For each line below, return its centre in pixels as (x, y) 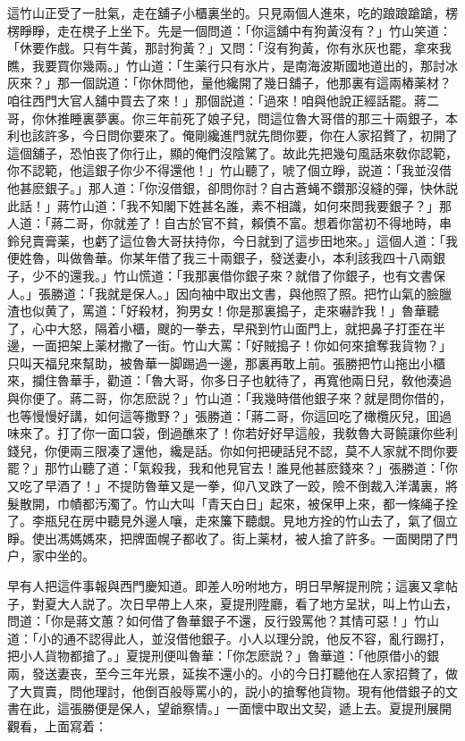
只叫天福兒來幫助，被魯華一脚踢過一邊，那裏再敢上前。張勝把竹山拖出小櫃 (226, 362)
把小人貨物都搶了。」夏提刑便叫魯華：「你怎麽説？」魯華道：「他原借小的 (217, 656)
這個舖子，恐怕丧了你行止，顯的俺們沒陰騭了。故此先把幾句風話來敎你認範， (232, 152)
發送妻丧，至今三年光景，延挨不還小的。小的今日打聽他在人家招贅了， (238, 673)
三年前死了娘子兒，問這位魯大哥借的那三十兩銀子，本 (301, 118)
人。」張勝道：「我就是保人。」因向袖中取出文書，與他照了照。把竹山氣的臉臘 (229, 293)
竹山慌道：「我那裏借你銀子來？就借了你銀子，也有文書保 (279, 275)
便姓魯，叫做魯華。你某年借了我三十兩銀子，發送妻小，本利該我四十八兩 (220, 258)
